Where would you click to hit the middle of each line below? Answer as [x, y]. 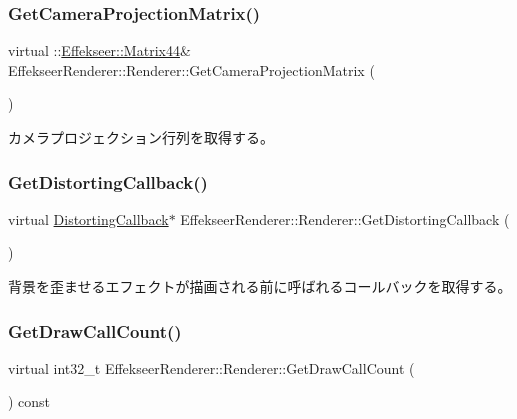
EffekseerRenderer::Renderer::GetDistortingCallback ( [345, 218]
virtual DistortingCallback [88, 218]
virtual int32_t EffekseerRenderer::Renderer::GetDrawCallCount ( [211, 367]
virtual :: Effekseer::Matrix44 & [99, 50]
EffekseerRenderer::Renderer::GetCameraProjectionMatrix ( [191, 69]
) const [29, 401]
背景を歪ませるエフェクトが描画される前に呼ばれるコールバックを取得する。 [260, 286]
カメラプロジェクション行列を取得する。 [141, 137]
